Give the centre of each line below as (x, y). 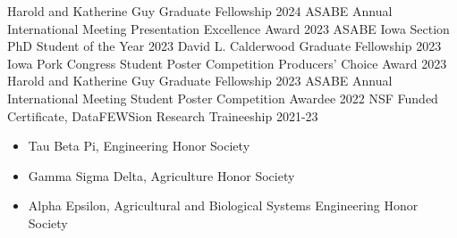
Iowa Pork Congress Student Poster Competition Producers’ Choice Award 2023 (227, 63)
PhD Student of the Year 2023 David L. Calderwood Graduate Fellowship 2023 (224, 46)
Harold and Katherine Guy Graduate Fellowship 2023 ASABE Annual (200, 81)
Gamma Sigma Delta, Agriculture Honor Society (161, 175)
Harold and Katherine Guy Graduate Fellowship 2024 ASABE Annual (200, 11)
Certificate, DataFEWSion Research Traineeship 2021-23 (163, 115)
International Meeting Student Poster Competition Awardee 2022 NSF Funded (223, 98)
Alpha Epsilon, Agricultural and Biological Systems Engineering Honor (223, 205)
